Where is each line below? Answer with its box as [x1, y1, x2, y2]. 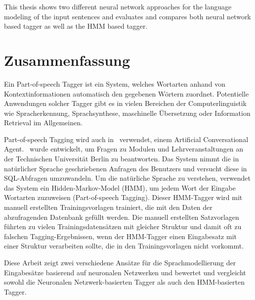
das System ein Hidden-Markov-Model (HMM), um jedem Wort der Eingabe [4, 182, 236, 193]
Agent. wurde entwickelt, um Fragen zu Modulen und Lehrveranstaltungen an [4, 144, 244, 154]
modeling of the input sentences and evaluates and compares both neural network [4, 11, 251, 21]
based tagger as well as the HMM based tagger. [4, 21, 148, 31]
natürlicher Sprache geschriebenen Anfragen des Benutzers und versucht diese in [4, 163, 247, 173]
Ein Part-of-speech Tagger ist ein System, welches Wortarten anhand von [4, 78, 226, 89]
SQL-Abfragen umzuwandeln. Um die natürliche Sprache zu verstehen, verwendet [4, 173, 251, 183]
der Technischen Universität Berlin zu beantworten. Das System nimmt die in [4, 153, 239, 164]
